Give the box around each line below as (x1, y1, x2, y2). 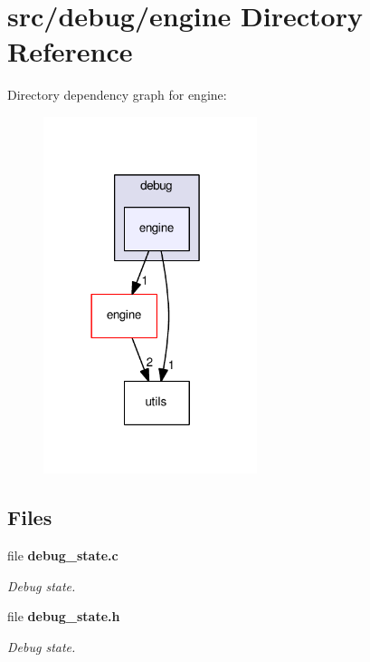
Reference (7, 33, 133, 70)
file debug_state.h (7, 607, 120, 626)
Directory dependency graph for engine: (7, 85, 227, 104)
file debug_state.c (7, 546, 119, 564)
